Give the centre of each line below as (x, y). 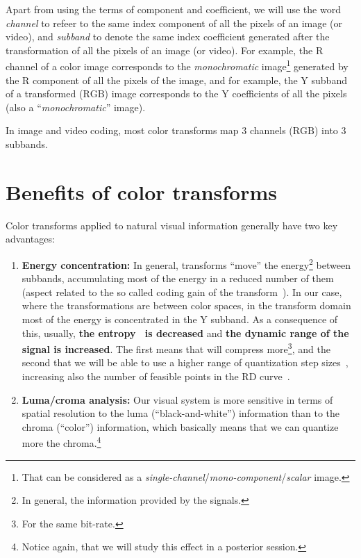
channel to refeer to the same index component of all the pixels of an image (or (174, 23)
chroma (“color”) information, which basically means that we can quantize (180, 426)
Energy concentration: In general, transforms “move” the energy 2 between (186, 263)
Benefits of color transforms (142, 191)
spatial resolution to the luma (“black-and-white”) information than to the (181, 413)
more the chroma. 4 (61, 442)
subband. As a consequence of (274, 319)
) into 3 (330, 130)
